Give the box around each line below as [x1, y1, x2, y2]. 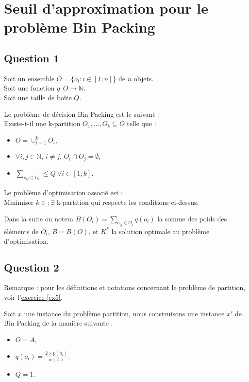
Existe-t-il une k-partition [4, 118, 81, 128]
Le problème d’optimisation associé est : [4, 187, 123, 198]
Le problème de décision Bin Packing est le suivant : [4, 109, 159, 119]
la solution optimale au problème [111, 226, 210, 236]
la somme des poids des [157, 213, 227, 223]
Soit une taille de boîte [4, 92, 72, 102]
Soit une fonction [4, 83, 55, 93]
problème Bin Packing [4, 17, 155, 37]
